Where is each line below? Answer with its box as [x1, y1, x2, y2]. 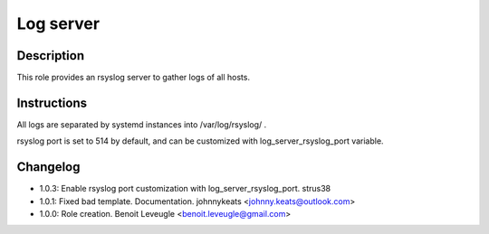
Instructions [16, 95, 88, 110]
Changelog [16, 159, 81, 175]
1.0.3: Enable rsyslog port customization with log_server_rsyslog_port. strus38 [39, 183, 331, 194]
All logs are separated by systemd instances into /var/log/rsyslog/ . [16, 118, 267, 130]
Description [16, 48, 85, 63]
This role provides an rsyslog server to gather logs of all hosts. [16, 72, 251, 83]
